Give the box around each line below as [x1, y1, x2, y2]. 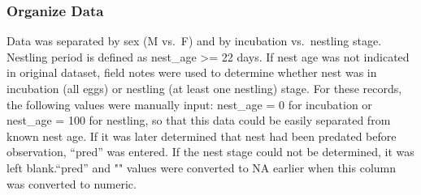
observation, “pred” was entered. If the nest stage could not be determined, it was [7, 143, 414, 160]
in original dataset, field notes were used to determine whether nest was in [7, 64, 377, 81]
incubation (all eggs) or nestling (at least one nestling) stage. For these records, [7, 80, 402, 96]
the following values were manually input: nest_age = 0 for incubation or [7, 95, 372, 112]
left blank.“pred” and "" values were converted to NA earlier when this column [7, 159, 397, 176]
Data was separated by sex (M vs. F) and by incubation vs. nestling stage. [7, 32, 382, 49]
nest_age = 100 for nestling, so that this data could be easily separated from [7, 112, 391, 129]
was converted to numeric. [7, 175, 137, 192]
